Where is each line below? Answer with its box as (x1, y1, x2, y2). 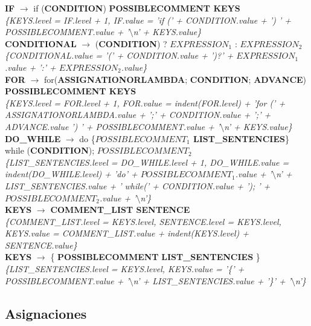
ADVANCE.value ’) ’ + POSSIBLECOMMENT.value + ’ (5, 120, 220, 132)
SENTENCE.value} (5, 238, 77, 251)
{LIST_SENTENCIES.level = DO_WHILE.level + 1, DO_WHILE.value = (5, 155, 289, 168)
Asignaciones (5, 304, 87, 322)
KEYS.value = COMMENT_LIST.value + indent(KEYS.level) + (5, 227, 249, 240)
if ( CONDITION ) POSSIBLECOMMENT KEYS (33, 2, 240, 14)
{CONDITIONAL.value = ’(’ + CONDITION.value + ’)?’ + (5, 49, 234, 62)
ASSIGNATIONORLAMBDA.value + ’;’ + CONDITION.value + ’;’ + (5, 108, 271, 121)
